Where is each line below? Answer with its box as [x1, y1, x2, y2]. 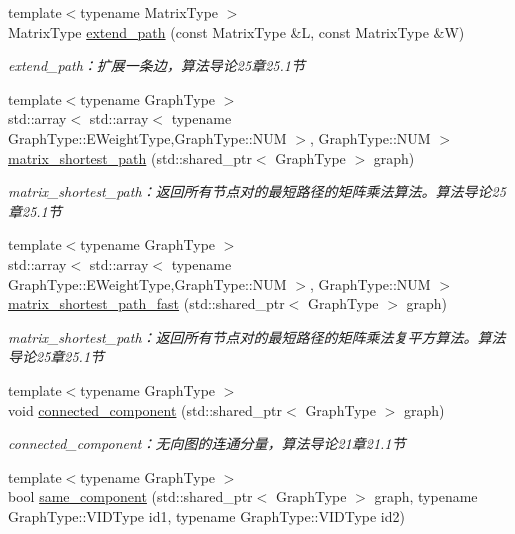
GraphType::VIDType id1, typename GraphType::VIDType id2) [8, 505, 405, 526]
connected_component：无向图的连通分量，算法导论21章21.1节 [8, 433, 406, 454]
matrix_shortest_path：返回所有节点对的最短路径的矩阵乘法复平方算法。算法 [8, 326, 506, 347]
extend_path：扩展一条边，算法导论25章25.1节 [8, 55, 305, 76]
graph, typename [374, 486, 478, 507]
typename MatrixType [80, 2, 219, 22]
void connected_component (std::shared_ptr [8, 399, 283, 420]
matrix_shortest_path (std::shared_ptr [8, 147, 252, 168]
